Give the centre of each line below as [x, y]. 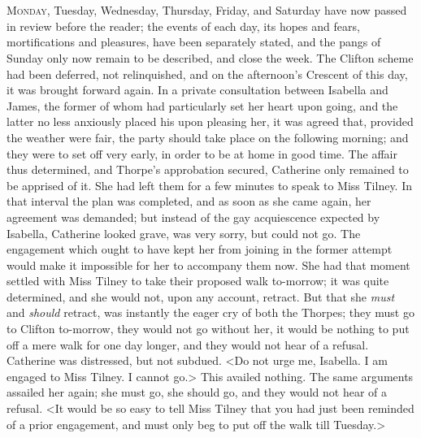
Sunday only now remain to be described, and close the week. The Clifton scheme [210, 57]
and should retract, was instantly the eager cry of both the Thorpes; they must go [210, 312]
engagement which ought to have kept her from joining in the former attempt [200, 249]
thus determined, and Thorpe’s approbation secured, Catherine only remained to [208, 169]
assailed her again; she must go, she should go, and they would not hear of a [197, 392]
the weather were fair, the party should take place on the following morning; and [208, 137]
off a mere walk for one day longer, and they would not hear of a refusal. [188, 344]
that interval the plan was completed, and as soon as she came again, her [189, 201]
